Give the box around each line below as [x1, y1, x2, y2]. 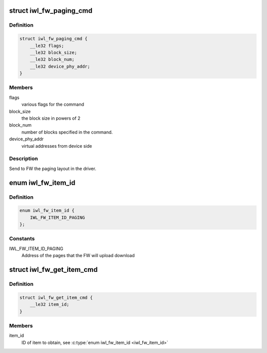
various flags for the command [21, 101, 84, 107]
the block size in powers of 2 [21, 115, 81, 121]
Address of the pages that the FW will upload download [21, 253, 135, 259]
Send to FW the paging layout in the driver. [9, 166, 96, 172]
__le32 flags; [30, 43, 64, 48]
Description [9, 155, 38, 162]
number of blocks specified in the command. [21, 129, 113, 135]
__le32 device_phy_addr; [30, 63, 90, 69]
